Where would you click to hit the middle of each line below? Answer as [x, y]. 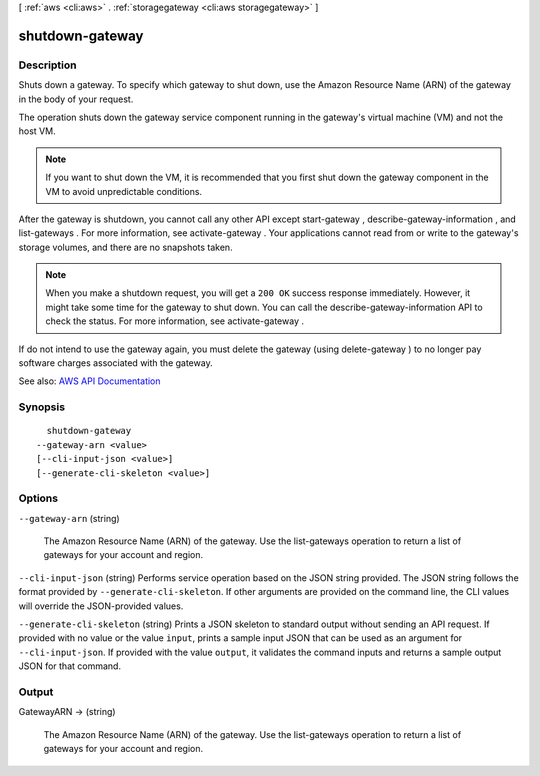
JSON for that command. [70, 666]
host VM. [37, 131]
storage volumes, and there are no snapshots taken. [126, 247]
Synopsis [41, 407]
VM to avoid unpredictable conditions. [124, 191]
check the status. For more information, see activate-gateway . [175, 321]
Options [38, 498]
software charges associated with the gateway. [116, 363]
